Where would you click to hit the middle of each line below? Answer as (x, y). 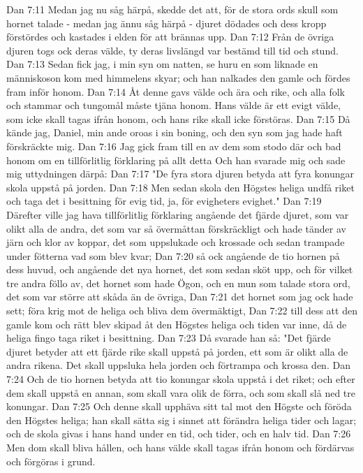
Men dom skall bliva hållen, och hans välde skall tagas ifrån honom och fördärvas (180, 447)
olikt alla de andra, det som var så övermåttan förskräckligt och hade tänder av (176, 228)
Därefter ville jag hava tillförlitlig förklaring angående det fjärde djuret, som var (178, 214)
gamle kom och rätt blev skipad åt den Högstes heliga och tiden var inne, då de (177, 324)
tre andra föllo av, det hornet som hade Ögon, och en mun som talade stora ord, (178, 283)
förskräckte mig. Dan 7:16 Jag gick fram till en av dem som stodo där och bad (174, 146)
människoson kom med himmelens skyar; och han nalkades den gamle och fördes (178, 77)
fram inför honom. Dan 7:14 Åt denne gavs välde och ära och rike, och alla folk (176, 91)
